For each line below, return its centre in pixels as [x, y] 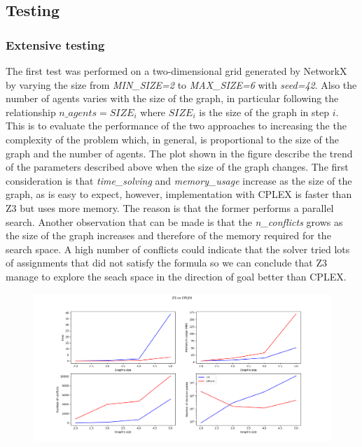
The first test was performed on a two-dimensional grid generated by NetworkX [176, 71]
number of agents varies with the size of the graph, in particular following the [172, 98]
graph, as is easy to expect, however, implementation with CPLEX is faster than [179, 194]
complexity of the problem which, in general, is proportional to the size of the [172, 139]
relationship [31, 112]
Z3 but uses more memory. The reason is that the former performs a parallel [170, 207]
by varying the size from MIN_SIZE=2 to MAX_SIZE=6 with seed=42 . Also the [181, 84]
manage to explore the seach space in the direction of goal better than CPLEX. [176, 276]
